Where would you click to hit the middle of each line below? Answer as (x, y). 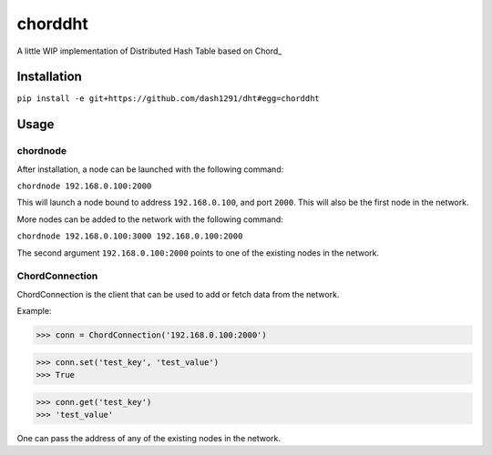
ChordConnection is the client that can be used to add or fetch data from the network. (178, 294)
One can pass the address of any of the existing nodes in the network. (149, 438)
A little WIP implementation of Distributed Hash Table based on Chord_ (149, 51)
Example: (34, 311)
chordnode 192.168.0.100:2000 (84, 186)
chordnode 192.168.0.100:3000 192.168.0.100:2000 (130, 236)
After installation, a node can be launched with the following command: (150, 169)
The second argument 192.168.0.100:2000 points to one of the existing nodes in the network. (198, 253)
